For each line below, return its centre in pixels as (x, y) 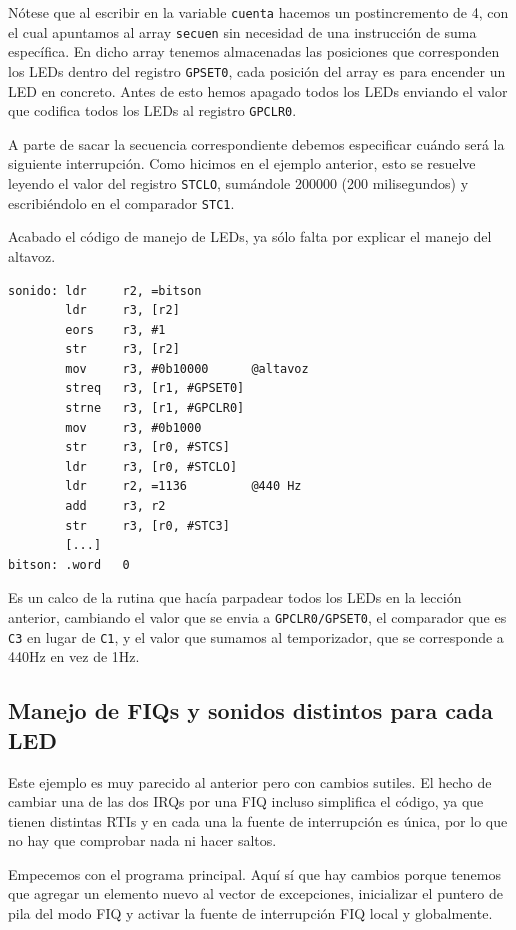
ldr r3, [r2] (122, 310)
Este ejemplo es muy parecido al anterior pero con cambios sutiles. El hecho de (250, 781)
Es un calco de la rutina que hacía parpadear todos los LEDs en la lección (235, 597)
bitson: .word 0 (69, 564)
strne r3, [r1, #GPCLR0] (155, 408)
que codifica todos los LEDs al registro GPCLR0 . (152, 110)
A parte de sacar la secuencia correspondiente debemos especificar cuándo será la (256, 143)
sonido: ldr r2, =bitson (105, 290)
